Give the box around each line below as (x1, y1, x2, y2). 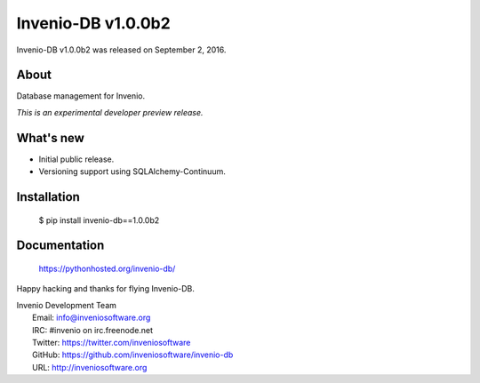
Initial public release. (38, 154, 115, 164)
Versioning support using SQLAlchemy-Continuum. (38, 166, 226, 177)
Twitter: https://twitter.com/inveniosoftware (32, 337, 191, 347)
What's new (16, 130, 84, 146)
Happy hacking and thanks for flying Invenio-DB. (16, 283, 196, 294)
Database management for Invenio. (16, 91, 146, 101)
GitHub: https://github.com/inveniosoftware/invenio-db (32, 349, 234, 360)
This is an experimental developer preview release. (16, 107, 204, 117)
